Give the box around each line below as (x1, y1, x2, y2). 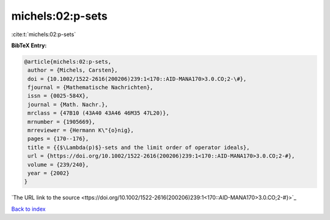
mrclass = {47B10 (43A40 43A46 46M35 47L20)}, (28, 110, 169, 116)
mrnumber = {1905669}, (28, 118, 96, 125)
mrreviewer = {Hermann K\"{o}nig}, (28, 127, 134, 134)
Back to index (11, 205, 46, 213)
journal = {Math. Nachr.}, (28, 101, 108, 108)
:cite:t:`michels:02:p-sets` (11, 31, 76, 38)
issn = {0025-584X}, (28, 93, 89, 99)
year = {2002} (28, 170, 70, 176)
